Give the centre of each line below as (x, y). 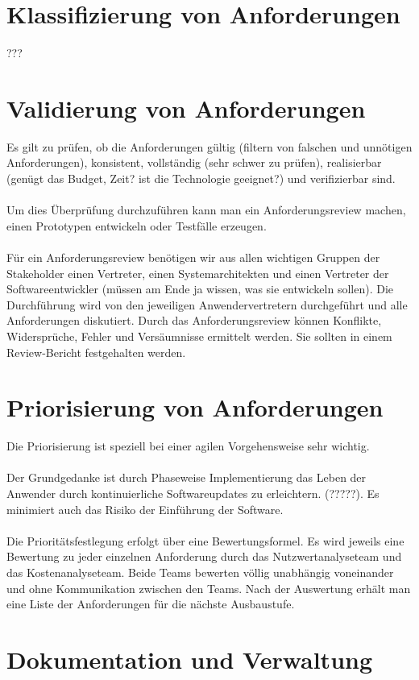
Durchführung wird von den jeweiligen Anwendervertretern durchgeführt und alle (207, 304)
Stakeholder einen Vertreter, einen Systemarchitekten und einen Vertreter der (198, 273)
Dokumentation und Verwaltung (190, 659)
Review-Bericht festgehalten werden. (96, 352)
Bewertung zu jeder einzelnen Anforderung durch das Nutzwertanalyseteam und (204, 556)
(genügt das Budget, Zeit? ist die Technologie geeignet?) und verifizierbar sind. (201, 178)
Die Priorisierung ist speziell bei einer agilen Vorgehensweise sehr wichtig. (188, 446)
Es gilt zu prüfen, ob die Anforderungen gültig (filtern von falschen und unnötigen (209, 146)
